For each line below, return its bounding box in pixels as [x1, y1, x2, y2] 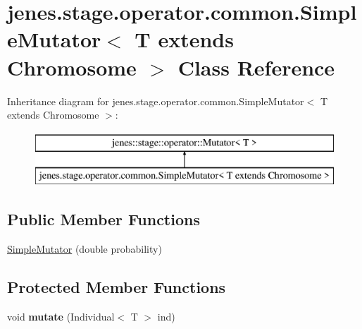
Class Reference [177, 52, 335, 81]
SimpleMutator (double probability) [7, 241, 162, 256]
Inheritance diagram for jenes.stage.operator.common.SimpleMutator [7, 93, 304, 108]
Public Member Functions [7, 208, 200, 230]
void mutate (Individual [7, 309, 115, 323]
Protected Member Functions [7, 276, 226, 298]
